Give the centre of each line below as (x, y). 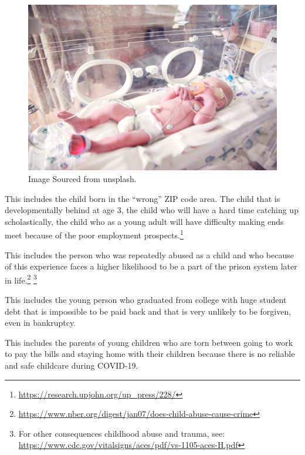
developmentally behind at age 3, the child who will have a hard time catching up (152, 210)
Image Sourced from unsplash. (82, 178)
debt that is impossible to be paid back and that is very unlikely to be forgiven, (148, 311)
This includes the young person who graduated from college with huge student (146, 300)
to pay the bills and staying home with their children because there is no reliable (150, 354)
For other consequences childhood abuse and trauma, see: (122, 433)
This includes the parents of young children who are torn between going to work (149, 342)
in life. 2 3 (21, 279)
